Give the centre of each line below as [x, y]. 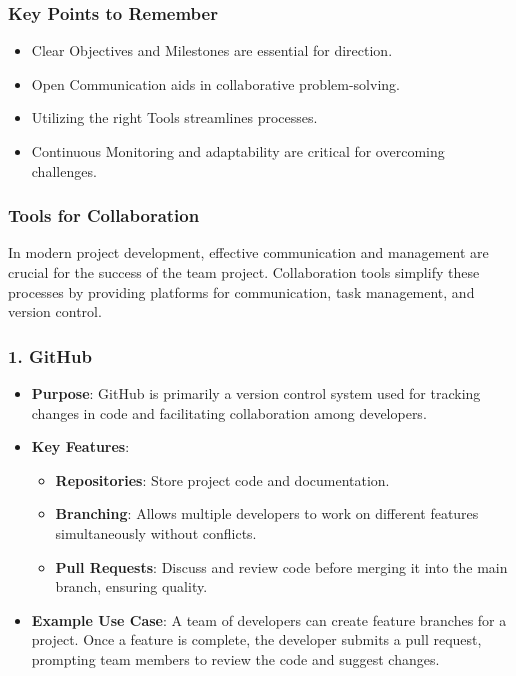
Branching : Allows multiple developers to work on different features [267, 513]
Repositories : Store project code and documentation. [222, 479]
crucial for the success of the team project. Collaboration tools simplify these [244, 272]
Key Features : [80, 446]
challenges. [64, 170]
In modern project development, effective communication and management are [248, 252]
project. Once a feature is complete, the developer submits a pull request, [256, 639]
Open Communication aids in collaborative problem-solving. [215, 83]
